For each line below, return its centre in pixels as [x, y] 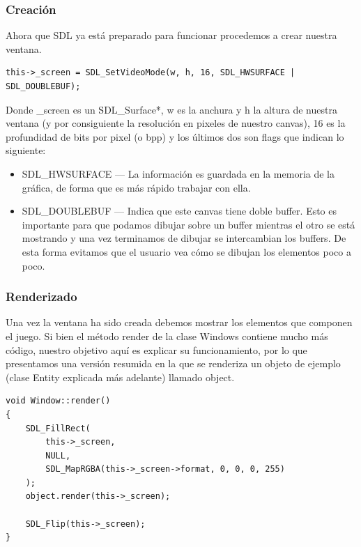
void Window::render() [58, 401]
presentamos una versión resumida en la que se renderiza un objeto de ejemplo [173, 363]
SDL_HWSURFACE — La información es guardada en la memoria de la [178, 173]
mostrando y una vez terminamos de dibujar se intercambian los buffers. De [184, 238]
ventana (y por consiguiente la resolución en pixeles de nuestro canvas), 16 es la [176, 123]
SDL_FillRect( [58, 428]
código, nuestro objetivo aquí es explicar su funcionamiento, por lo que [156, 349]
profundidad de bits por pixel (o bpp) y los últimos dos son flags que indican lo [175, 136]
